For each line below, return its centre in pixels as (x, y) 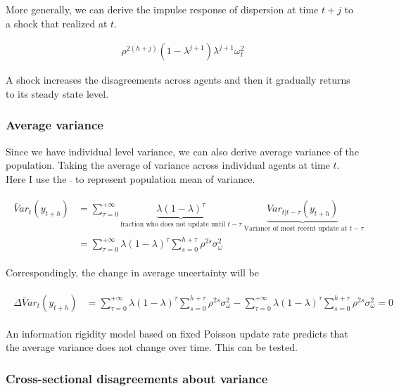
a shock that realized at (57, 23)
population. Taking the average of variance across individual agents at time (168, 165)
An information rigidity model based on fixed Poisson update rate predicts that (177, 333)
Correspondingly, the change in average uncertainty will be (132, 273)
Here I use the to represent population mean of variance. (131, 178)
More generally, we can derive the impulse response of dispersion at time (162, 9)
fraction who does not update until (173, 225)
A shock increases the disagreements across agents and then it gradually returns (178, 80)
